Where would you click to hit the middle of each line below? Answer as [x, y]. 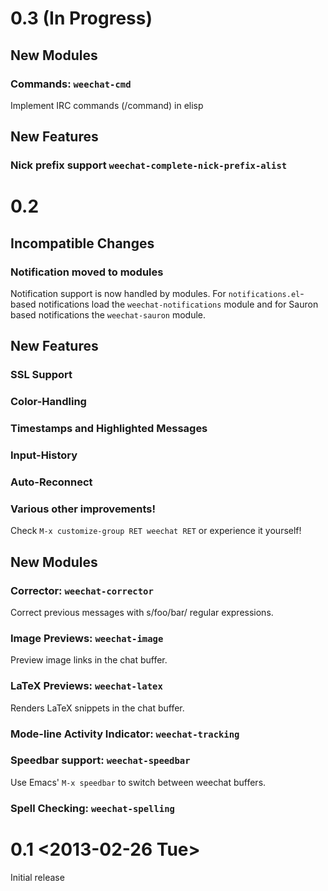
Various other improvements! [83, 509]
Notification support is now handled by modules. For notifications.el [155, 294]
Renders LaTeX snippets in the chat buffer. [97, 708]
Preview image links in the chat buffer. [89, 660]
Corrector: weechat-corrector [82, 590]
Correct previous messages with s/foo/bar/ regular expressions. [142, 613]
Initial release [37, 877]
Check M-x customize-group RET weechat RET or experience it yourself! [156, 531]
